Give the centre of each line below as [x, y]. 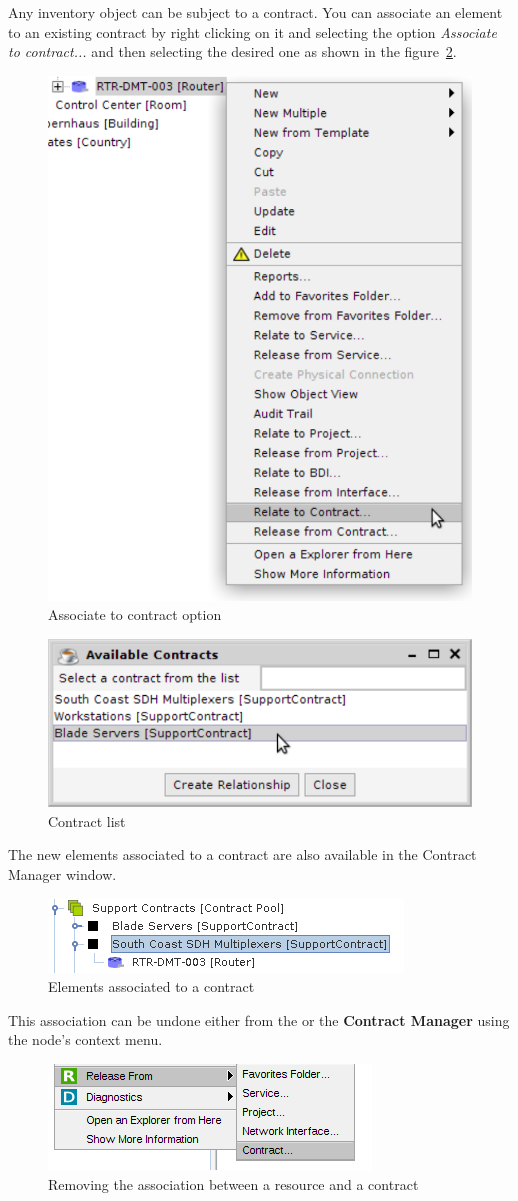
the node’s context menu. [85, 1039]
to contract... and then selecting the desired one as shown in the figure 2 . [232, 51]
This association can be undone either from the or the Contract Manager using [259, 1019]
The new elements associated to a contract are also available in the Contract [242, 854]
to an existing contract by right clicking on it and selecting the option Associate [252, 31]
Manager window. [62, 874]
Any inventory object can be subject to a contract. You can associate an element [255, 12]
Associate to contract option [135, 614]
